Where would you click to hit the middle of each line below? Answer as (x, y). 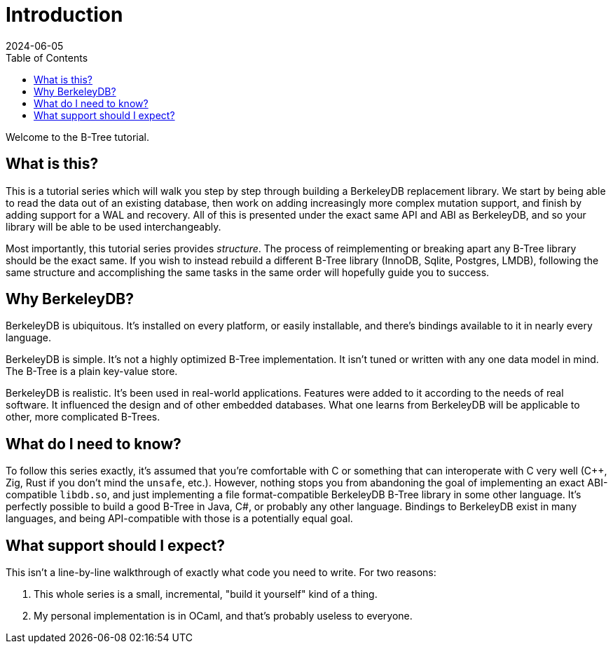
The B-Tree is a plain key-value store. (92, 371)
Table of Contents (47, 57)
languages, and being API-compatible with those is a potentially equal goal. (179, 519)
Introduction (64, 15)
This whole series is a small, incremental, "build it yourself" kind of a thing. (206, 594)
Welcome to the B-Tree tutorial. (78, 137)
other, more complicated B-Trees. (83, 417)
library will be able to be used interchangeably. (113, 226)
